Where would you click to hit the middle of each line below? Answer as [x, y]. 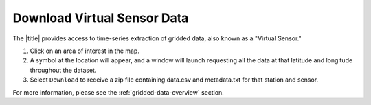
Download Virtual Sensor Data [101, 18]
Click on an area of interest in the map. [85, 51]
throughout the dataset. [63, 70]
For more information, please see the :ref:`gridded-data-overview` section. [119, 92]
